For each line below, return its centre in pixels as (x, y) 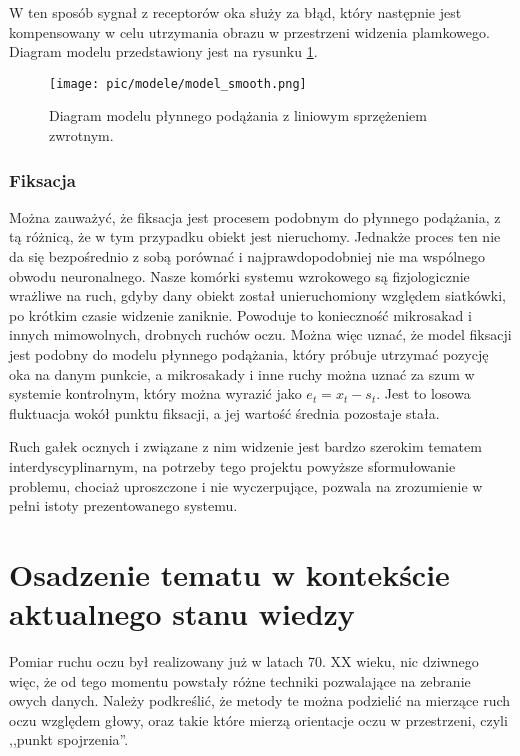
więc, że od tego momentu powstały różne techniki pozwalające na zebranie (240, 680)
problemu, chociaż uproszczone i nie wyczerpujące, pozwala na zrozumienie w (246, 485)
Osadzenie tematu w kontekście (229, 573)
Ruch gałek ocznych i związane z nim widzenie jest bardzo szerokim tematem (245, 446)
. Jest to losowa (423, 393)
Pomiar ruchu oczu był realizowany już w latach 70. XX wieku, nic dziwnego (244, 661)
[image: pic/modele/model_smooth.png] (178, 83)
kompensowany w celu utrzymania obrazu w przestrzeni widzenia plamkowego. (249, 31)
